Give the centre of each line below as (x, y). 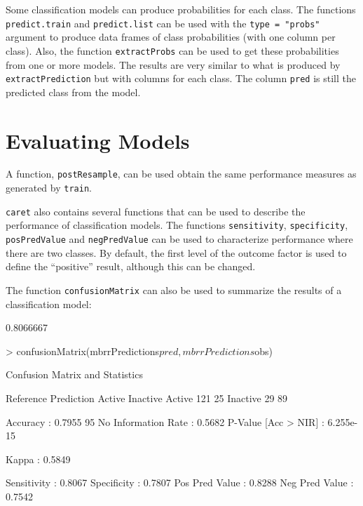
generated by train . (49, 188)
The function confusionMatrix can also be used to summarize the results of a (174, 289)
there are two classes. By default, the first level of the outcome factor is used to (176, 252)
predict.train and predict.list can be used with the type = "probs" (163, 23)
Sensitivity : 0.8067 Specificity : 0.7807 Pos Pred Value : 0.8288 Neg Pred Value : (180, 482)
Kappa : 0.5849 (38, 459)
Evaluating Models (98, 140)
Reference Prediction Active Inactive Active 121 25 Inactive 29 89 (147, 398)
